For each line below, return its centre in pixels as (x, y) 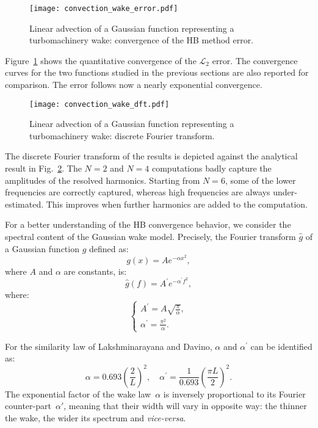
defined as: (109, 248)
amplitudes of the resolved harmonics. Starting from (103, 180)
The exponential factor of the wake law (78, 394)
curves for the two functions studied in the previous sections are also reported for (157, 72)
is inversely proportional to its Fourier (234, 394)
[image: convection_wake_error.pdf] (104, 9)
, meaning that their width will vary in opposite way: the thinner (185, 406)
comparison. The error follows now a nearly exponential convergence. (134, 85)
